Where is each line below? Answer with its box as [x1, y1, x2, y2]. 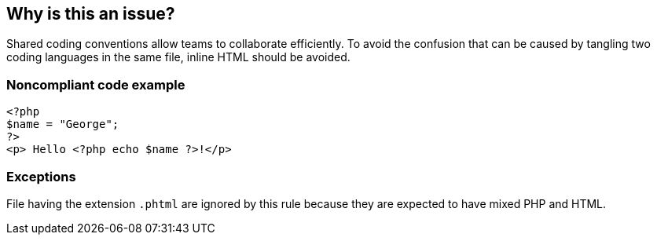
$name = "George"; [6, 118, 119, 131]
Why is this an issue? [6, 4, 175, 24]
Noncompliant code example [6, 76, 185, 93]
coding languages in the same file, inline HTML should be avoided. [6, 50, 351, 64]
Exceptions [6, 168, 76, 184]
